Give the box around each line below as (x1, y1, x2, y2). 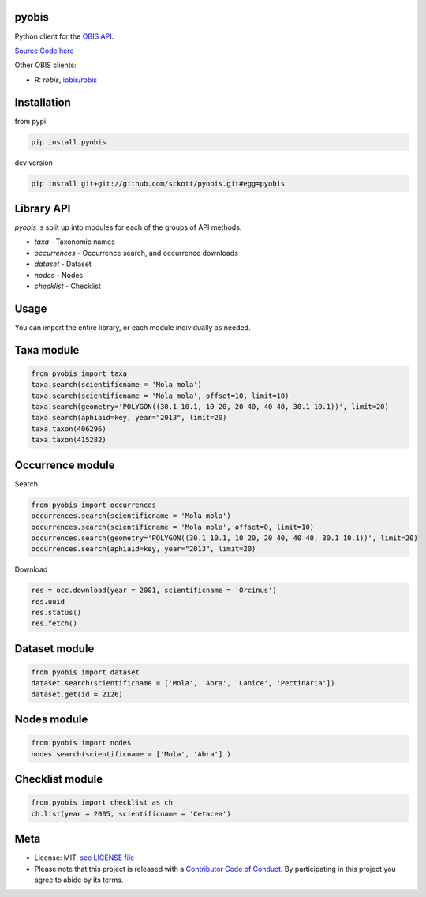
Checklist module (14, 772, 103, 786)
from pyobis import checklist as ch (31, 798, 174, 807)
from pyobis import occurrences (31, 500, 157, 509)
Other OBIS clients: (14, 60, 77, 70)
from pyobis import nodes (31, 738, 132, 748)
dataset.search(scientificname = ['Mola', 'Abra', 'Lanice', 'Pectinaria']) (31, 679, 335, 688)
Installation (14, 96, 71, 109)
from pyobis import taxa (31, 369, 128, 378)
